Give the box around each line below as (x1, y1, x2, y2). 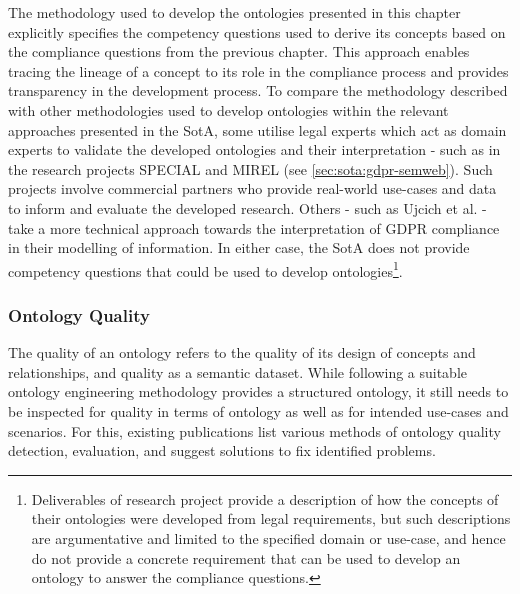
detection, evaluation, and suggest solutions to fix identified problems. (8, 440, 436, 461)
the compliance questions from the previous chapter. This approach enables (8, 41, 470, 62)
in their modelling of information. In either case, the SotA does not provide (8, 237, 470, 258)
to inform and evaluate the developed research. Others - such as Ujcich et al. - (8, 197, 487, 218)
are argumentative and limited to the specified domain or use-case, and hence (31, 527, 506, 548)
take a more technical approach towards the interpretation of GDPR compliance (8, 217, 500, 238)
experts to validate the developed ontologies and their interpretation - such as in (8, 139, 501, 160)
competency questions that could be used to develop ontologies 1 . (8, 257, 403, 281)
